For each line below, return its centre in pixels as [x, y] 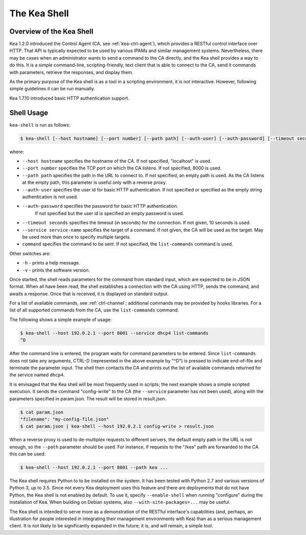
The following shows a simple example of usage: [61, 320]
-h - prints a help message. [51, 263]
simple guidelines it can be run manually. [52, 89]
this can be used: [28, 454]
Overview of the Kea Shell [52, 31]
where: [17, 152]
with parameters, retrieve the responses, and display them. [71, 72]
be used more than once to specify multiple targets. [76, 237]
